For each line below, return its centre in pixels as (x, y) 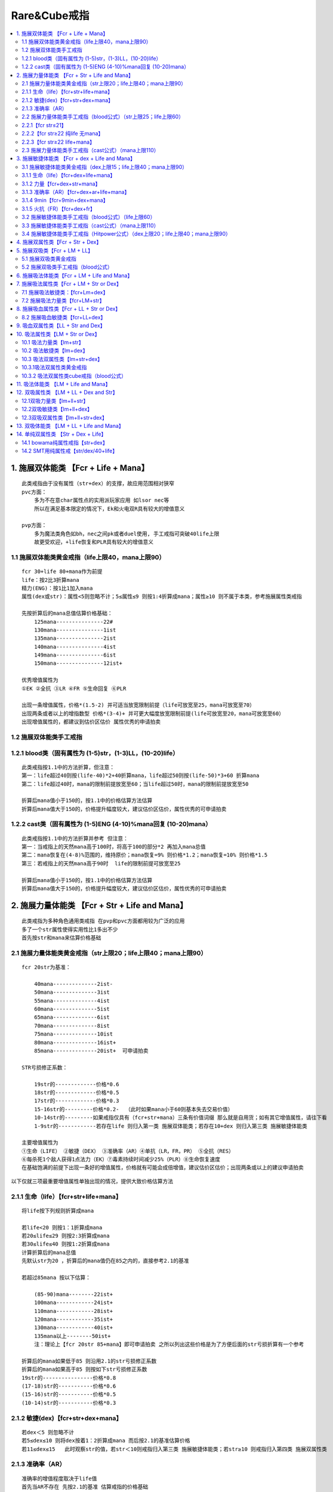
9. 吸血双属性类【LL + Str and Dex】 (61, 326)
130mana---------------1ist (75, 630)
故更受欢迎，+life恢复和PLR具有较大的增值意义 (94, 542)
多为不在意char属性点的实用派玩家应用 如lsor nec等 (101, 500)
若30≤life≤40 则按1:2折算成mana (66, 1244)
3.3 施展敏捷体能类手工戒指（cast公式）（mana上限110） (90, 225)
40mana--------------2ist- (73, 984)
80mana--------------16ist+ (75, 1042)
